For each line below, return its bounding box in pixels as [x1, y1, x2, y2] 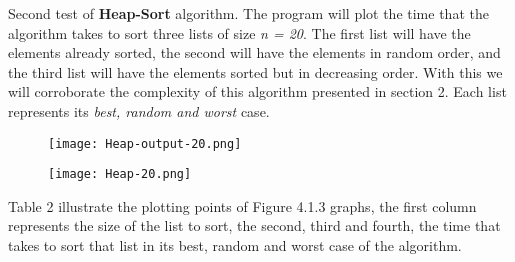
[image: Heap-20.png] [48, 167, 192, 182]
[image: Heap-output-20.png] [48, 136, 242, 151]
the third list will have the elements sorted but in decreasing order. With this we [8, 61, 503, 82]
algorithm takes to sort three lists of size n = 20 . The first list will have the [8, 22, 471, 43]
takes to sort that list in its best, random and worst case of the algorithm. [8, 235, 462, 256]
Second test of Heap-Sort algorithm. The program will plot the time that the [8, 3, 489, 23]
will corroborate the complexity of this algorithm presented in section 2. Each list [8, 81, 507, 102]
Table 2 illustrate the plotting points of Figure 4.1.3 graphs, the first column [8, 195, 477, 216]
